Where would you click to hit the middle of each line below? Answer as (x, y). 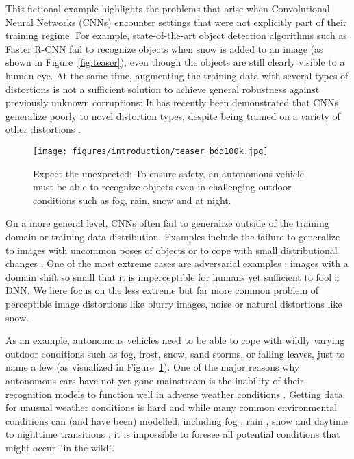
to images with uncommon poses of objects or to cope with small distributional (172, 250)
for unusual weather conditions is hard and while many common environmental (172, 407)
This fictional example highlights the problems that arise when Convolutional (168, 8)
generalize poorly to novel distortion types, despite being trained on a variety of (173, 115)
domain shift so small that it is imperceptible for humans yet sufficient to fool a (173, 276)
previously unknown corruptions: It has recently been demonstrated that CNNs (172, 102)
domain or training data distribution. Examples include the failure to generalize (173, 236)
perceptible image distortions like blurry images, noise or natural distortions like (174, 303)
